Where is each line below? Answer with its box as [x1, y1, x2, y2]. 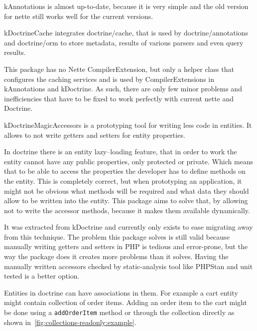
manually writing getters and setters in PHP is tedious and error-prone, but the [4, 241, 248, 252]
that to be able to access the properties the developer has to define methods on [4, 166, 246, 176]
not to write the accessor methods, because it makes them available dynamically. [4, 205, 250, 215]
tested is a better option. [4, 271, 80, 281]
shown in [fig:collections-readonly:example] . [4, 317, 136, 327]
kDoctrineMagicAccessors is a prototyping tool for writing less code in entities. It [4, 119, 252, 130]
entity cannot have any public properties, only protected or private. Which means [4, 156, 254, 166]
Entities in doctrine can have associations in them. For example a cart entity [4, 287, 238, 298]
